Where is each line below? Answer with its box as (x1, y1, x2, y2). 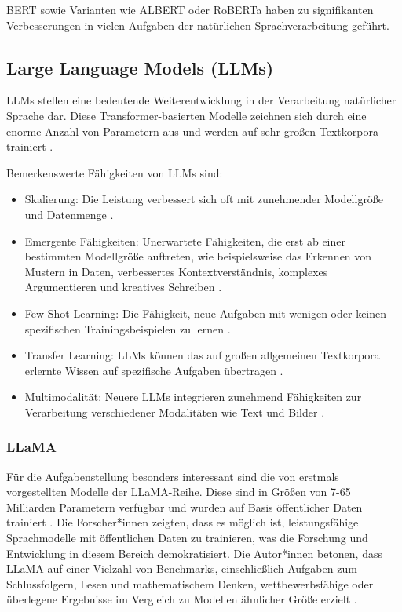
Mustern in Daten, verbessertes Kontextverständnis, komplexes (24, 263, 328, 279)
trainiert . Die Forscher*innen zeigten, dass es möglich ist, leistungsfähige (6, 514, 359, 530)
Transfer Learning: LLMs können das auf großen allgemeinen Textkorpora (24, 347, 380, 363)
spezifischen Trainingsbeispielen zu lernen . (24, 320, 231, 337)
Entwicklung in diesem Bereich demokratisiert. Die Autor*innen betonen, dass (6, 545, 382, 561)
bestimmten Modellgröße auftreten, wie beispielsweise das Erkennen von (24, 248, 372, 264)
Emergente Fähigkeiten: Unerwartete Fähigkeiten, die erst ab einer (24, 232, 345, 249)
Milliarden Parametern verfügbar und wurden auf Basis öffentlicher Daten (6, 498, 363, 515)
